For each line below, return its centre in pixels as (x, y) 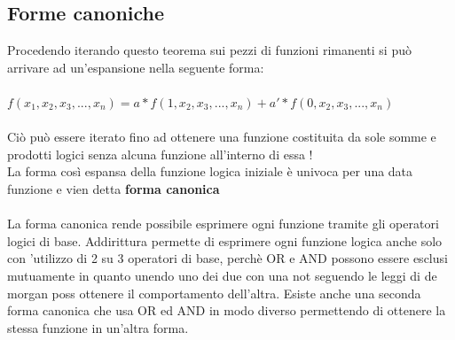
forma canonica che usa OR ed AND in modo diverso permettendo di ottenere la (227, 310)
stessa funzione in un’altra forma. (98, 327)
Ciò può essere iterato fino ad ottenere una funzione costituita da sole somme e (222, 137)
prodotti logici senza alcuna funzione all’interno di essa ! (160, 154)
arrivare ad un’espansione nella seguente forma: (136, 67)
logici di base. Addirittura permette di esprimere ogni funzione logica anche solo (225, 240)
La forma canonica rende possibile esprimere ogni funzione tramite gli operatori (223, 224)
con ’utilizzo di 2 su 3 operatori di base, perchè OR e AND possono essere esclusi (227, 258)
